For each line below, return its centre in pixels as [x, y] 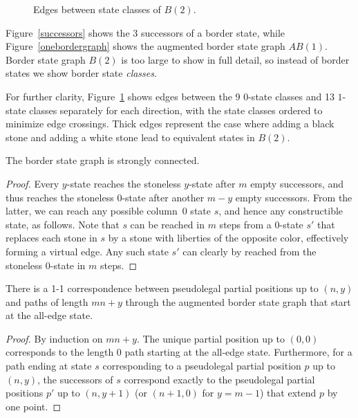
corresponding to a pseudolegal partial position [202, 366]
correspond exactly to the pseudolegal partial [219, 379]
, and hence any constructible [281, 211]
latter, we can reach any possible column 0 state [108, 211]
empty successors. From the [294, 197]
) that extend [288, 393]
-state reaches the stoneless [124, 183]
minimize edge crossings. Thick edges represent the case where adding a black [170, 124]
